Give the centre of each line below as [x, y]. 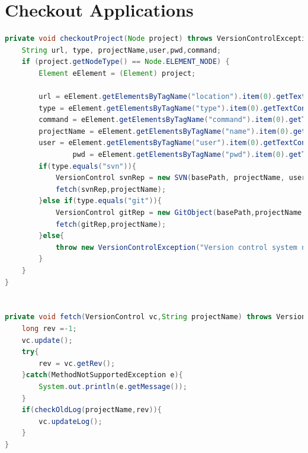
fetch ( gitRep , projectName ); [111, 224]
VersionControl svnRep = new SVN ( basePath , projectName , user [181, 178]
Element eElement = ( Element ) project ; [117, 73]
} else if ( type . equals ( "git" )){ [100, 201]
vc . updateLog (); [70, 421]
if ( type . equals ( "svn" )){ [87, 166]
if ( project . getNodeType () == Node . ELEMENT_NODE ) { [126, 62]
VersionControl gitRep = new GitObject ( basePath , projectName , [181, 213]
